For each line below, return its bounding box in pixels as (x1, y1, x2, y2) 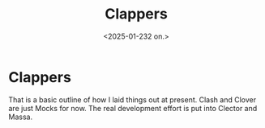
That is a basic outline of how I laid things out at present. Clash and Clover (8, 94, 257, 105)
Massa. (8, 112, 33, 122)
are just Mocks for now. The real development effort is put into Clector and (8, 103, 258, 113)
